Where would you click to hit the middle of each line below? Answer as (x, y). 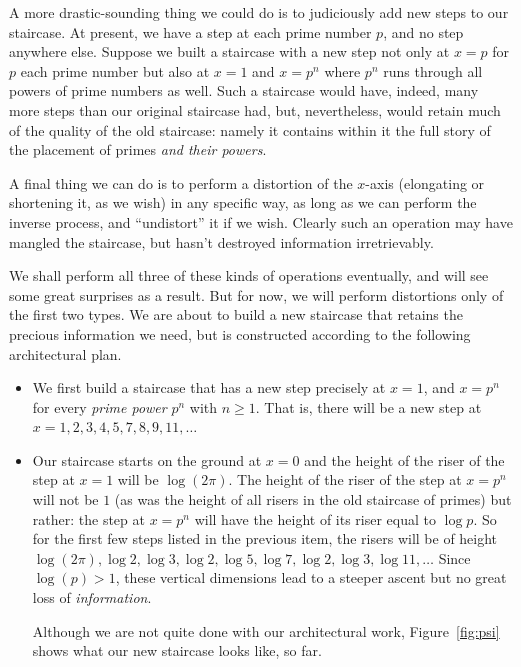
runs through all (433, 70)
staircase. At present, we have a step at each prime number (190, 31)
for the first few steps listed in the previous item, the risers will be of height (265, 538)
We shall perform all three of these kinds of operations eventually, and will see (249, 275)
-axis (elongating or (425, 182)
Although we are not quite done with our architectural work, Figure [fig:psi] (266, 630)
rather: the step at (88, 518)
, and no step (423, 31)
